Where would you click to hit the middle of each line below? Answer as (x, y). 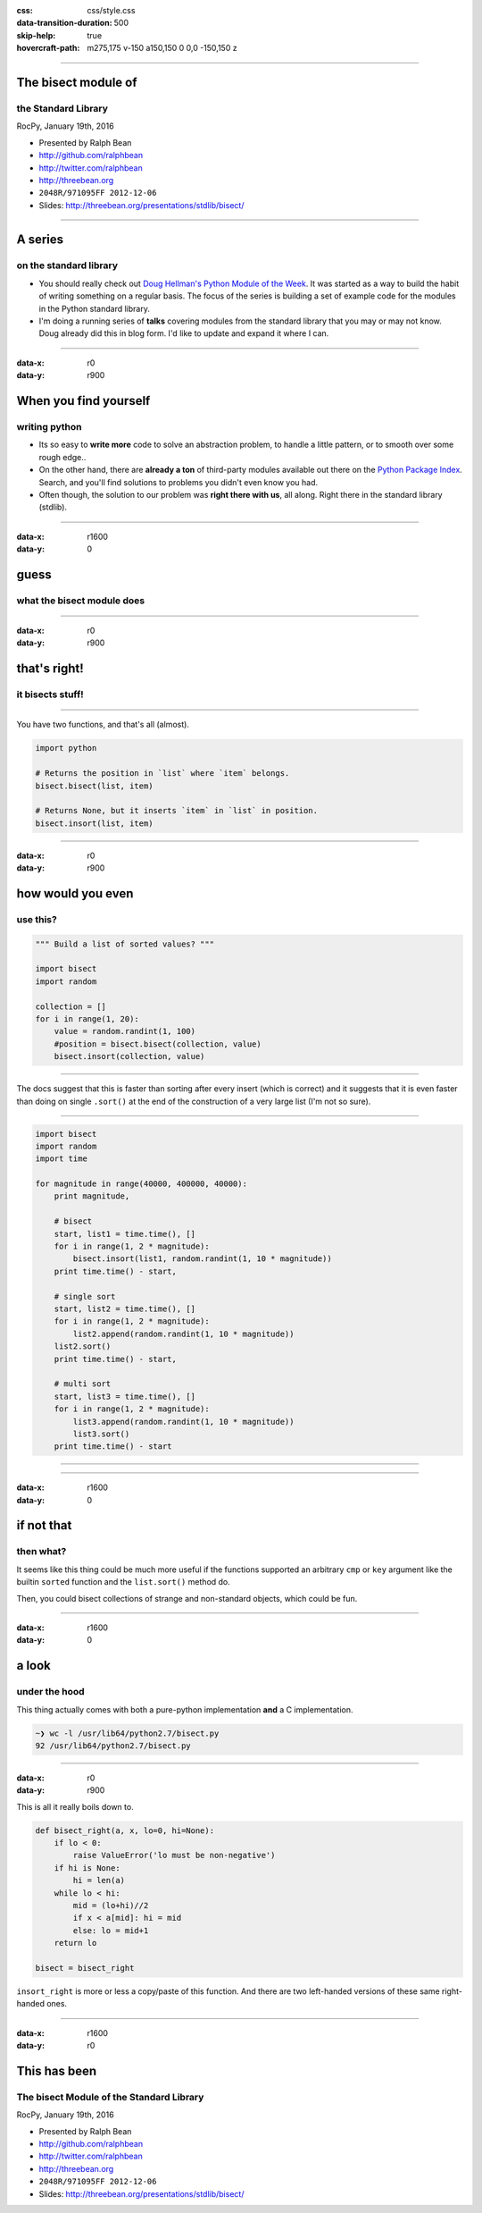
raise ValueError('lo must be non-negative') (174, 1855)
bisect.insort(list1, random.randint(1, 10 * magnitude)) (202, 1259)
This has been (57, 2070)
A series (40, 240)
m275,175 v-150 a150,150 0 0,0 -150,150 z (162, 48)
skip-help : (36, 35)
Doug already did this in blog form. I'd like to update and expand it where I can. (184, 333)
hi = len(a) (99, 1881)
